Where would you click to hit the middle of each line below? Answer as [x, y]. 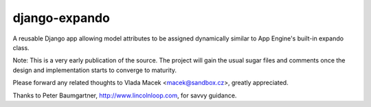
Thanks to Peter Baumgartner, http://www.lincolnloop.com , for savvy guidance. [125, 95]
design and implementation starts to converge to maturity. [95, 70]
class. [21, 47]
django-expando [61, 18]
